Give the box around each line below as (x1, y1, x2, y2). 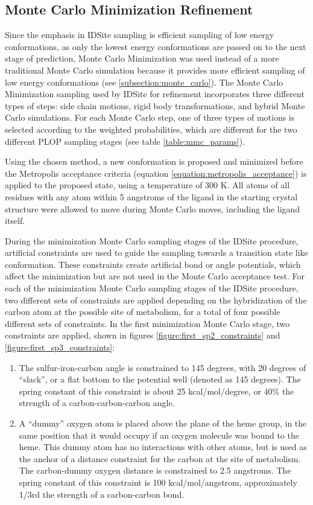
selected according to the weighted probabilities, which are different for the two (5, 122, 297, 135)
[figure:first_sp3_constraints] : (5, 341, 115, 354)
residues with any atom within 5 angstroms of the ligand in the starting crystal (5, 190, 298, 203)
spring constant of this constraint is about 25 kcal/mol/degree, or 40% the (19, 384, 294, 397)
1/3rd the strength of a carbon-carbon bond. (19, 488, 185, 500)
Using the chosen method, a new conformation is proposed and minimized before (5, 155, 303, 168)
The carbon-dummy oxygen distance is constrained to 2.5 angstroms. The (19, 464, 291, 477)
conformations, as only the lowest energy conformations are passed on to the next (5, 40, 306, 52)
